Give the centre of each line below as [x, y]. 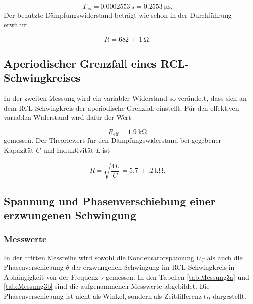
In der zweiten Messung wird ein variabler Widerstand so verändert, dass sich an [125, 98]
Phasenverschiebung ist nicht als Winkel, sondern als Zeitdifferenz [103, 295]
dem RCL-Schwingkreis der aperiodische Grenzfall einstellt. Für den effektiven [122, 107]
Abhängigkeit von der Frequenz [51, 276]
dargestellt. [229, 295]
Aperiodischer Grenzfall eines [80, 63]
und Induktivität [68, 150]
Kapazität [19, 150]
